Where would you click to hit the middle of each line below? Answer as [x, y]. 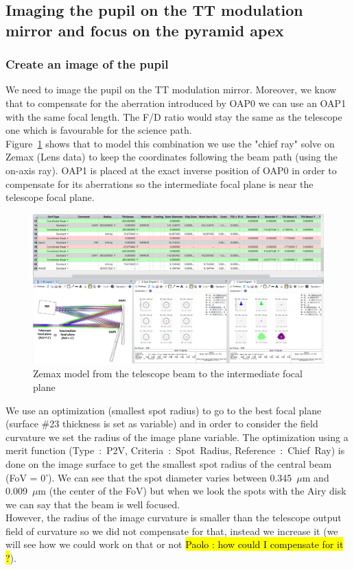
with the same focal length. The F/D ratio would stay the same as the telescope [174, 116]
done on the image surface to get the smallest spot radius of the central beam [169, 463]
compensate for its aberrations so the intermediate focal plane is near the [160, 183]
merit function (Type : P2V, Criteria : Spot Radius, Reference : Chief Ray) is [175, 450]
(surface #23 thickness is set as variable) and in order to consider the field [162, 424]
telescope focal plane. [50, 197]
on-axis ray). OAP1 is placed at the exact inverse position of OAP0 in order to [171, 170]
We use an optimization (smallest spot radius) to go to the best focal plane [164, 410]
